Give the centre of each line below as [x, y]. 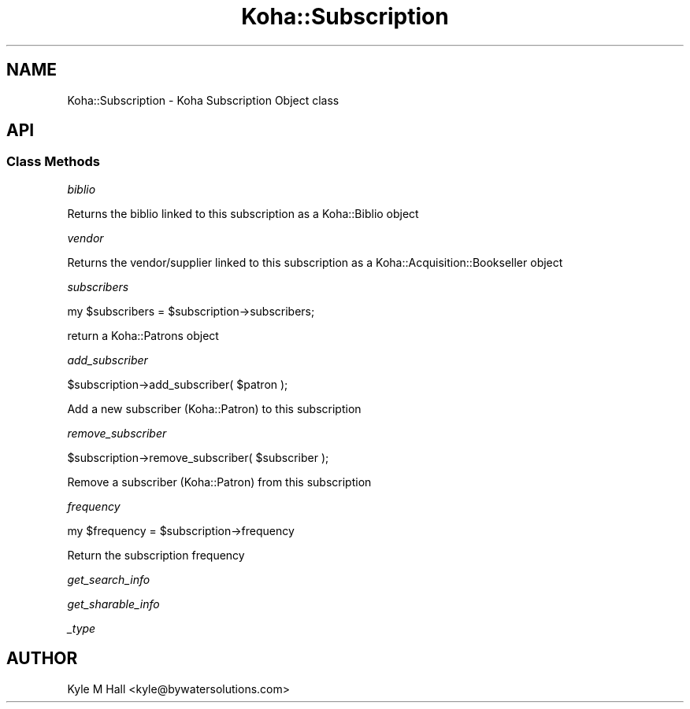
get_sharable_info [113, 604]
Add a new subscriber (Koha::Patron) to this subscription [214, 408]
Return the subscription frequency [156, 555]
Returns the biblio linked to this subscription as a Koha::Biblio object [243, 213]
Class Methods [53, 162]
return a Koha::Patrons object [143, 335]
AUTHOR [42, 659]
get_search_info [109, 579]
